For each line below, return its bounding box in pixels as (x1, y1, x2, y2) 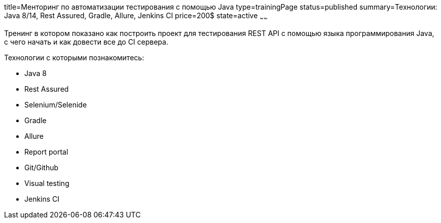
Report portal (24, 147, 68, 156)
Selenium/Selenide (24, 100, 87, 109)
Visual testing (24, 178, 69, 188)
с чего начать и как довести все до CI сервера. (4, 37, 168, 46)
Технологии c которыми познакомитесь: (4, 53, 144, 62)
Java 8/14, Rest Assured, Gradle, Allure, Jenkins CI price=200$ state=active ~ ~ (4, 11, 268, 22)
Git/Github (24, 163, 59, 172)
